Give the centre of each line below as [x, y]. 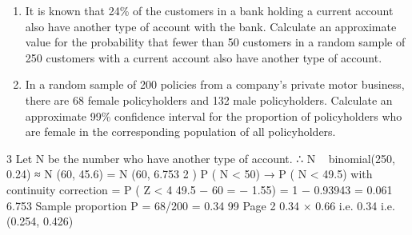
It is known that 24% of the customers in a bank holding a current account [209, 10]
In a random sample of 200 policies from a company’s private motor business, [215, 84]
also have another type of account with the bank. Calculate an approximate [211, 26]
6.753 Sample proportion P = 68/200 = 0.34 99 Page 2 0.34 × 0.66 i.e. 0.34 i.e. [201, 205]
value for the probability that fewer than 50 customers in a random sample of [215, 42]
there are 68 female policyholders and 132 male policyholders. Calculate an [209, 100]
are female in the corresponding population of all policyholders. [180, 131]
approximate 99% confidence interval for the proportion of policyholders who [214, 116]
